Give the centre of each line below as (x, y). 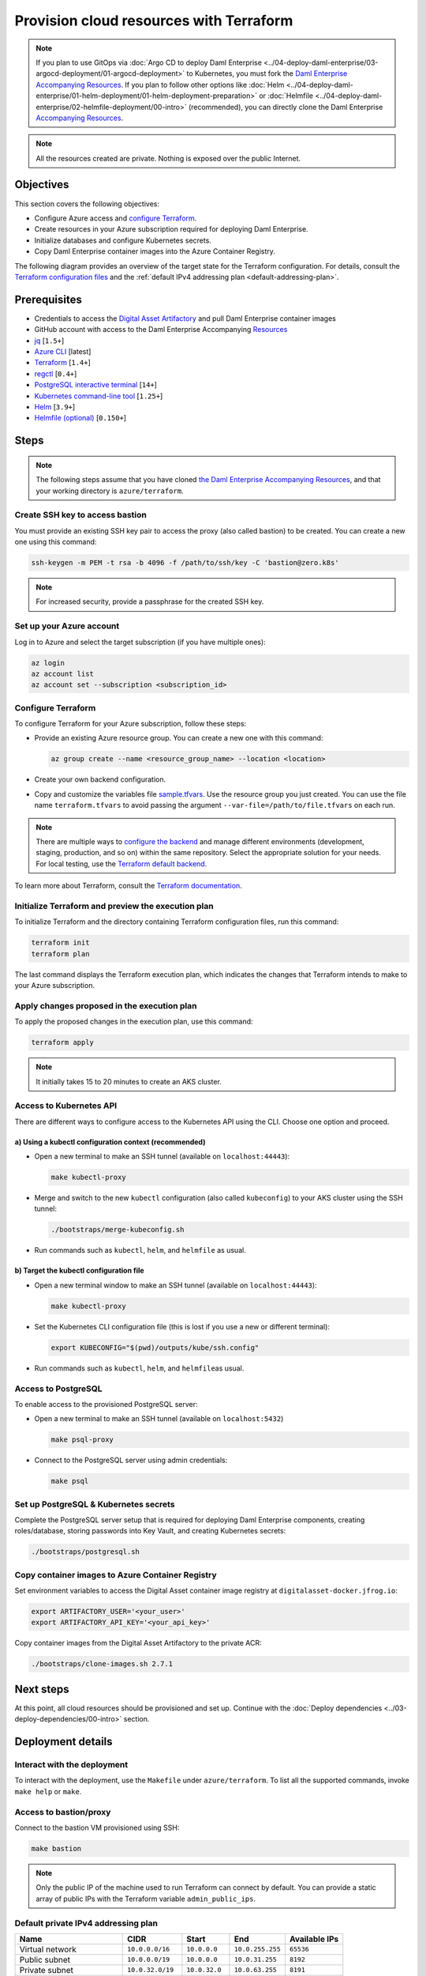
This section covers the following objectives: (87, 204)
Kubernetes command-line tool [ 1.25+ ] (99, 396)
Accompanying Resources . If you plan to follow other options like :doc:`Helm (160, 85)
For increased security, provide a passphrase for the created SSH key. (150, 601)
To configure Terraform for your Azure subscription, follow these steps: (131, 724)
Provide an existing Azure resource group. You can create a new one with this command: (179, 738)
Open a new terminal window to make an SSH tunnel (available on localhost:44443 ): (176, 1285)
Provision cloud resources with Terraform (154, 21)
